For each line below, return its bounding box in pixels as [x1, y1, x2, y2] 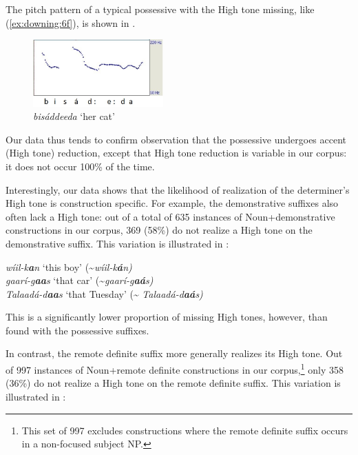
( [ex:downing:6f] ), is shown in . [6, 15, 136, 30]
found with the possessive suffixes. [6, 323, 149, 337]
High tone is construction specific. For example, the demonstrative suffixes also [6, 196, 339, 210]
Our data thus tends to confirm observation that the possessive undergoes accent [6, 132, 347, 146]
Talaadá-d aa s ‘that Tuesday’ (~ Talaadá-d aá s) [6, 286, 203, 301]
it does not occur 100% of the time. [6, 159, 155, 173]
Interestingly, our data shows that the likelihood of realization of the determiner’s [6, 182, 350, 196]
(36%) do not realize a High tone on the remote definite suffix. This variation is [6, 376, 341, 390]
